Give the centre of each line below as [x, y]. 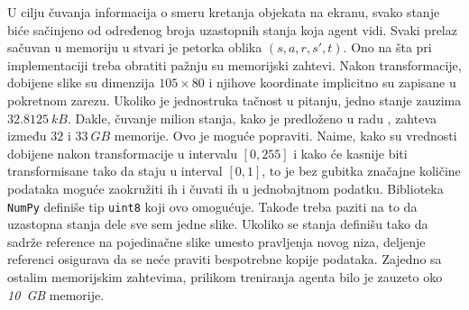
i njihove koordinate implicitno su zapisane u [332, 82]
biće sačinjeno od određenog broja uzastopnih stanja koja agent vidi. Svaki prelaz [232, 29]
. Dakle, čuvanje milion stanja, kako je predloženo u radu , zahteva [252, 118]
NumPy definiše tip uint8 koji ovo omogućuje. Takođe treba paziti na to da [212, 206]
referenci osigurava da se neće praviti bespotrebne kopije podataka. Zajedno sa [225, 259]
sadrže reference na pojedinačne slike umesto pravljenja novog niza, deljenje [216, 241]
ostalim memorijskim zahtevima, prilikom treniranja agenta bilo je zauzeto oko [225, 276]
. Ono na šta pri [387, 47]
